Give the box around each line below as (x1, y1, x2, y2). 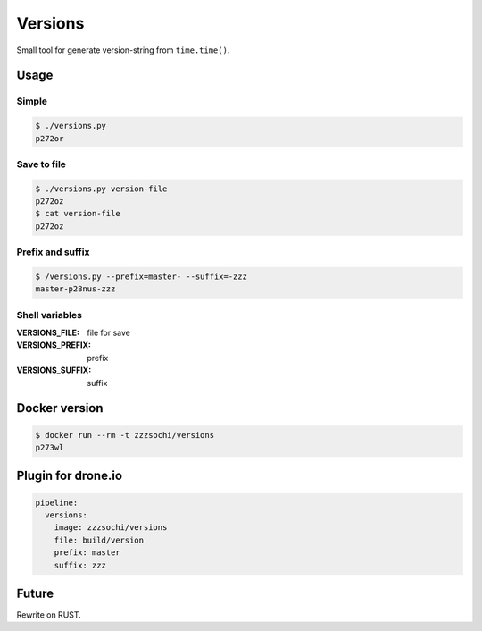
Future (16, 585, 54, 601)
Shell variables (16, 308, 82, 321)
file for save (87, 327, 131, 339)
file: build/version (54, 534, 145, 545)
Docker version (16, 400, 104, 416)
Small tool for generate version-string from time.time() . (16, 45, 230, 55)
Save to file (16, 157, 67, 170)
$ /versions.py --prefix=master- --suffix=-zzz (35, 271, 247, 282)
